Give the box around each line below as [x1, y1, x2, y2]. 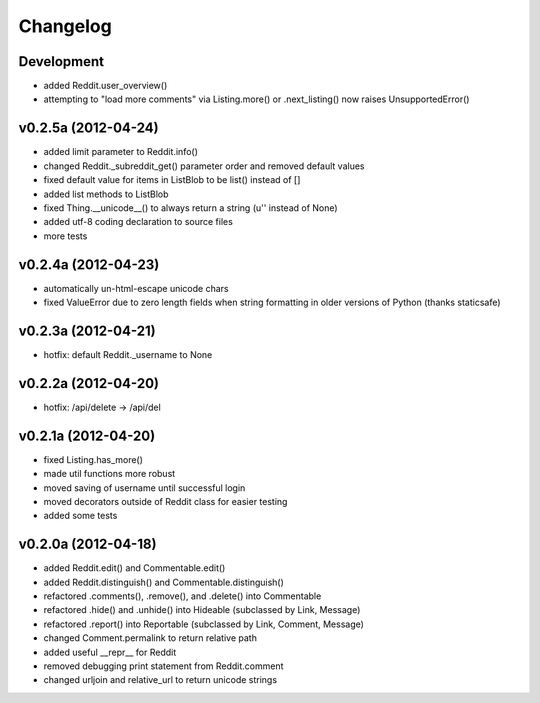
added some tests [43, 510, 118, 522]
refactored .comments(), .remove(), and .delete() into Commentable [43, 590, 322, 602]
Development [18, 53, 105, 70]
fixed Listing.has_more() [43, 453, 144, 465]
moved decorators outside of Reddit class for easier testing [43, 495, 288, 507]
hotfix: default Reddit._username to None [43, 348, 213, 360]
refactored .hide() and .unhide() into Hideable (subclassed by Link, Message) [43, 604, 361, 616]
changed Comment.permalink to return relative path [43, 632, 257, 644]
